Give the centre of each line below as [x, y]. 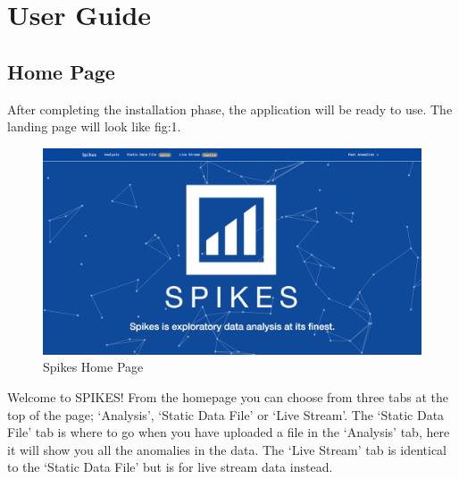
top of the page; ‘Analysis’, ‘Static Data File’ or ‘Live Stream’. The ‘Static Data [226, 414]
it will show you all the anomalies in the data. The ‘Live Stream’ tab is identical [227, 449]
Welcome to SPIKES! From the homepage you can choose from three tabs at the [228, 397]
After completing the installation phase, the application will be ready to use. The [230, 109]
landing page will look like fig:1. [94, 126]
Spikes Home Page [93, 367]
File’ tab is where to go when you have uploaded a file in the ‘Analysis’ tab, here [229, 432]
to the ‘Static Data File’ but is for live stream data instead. [170, 467]
